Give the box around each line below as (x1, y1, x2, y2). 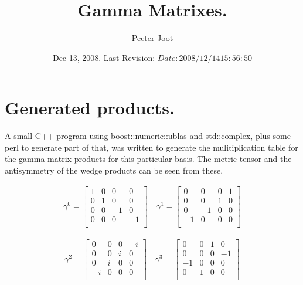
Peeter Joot (131, 32, 173, 44)
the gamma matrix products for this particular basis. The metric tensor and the (5, 152, 292, 165)
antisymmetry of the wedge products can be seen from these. (5, 164, 223, 177)
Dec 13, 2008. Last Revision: (52, 51, 155, 63)
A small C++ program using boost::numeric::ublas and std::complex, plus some (5, 130, 291, 142)
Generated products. (5, 96, 175, 120)
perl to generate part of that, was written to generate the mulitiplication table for (5, 141, 298, 153)
